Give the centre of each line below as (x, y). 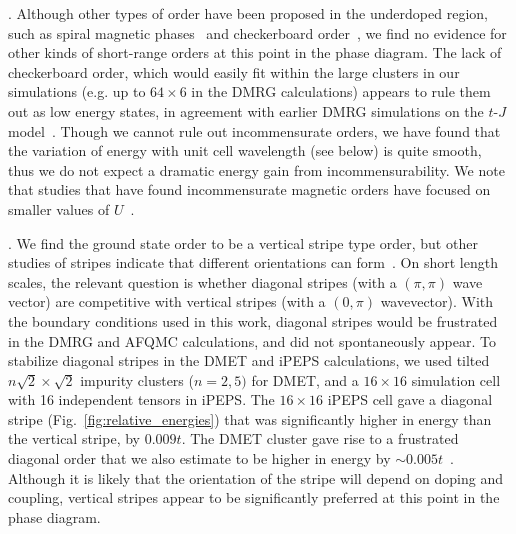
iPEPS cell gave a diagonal (410, 399)
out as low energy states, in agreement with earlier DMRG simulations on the (246, 110)
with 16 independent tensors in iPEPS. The (141, 399)
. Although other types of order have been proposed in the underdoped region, (248, 13)
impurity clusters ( (137, 379)
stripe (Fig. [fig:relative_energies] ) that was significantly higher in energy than (250, 418)
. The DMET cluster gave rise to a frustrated (320, 438)
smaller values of (59, 208)
